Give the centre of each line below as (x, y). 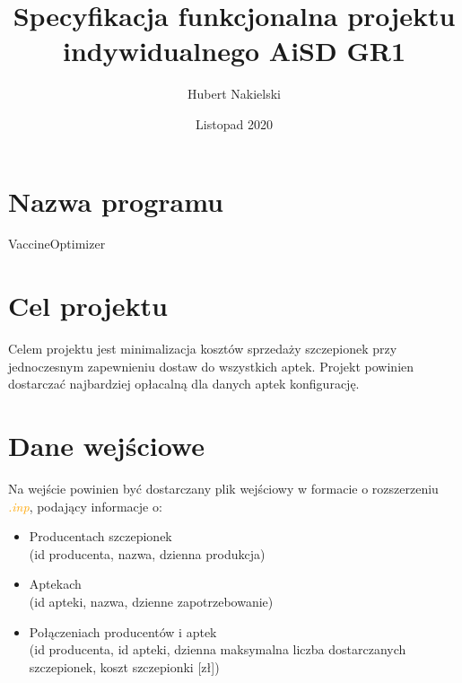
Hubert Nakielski (234, 94)
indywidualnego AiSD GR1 (234, 51)
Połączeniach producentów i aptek (123, 631)
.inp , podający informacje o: (85, 506)
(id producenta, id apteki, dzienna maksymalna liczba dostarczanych (218, 649)
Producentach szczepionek (100, 536)
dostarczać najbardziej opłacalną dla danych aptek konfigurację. (184, 384)
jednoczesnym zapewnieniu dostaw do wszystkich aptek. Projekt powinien (211, 366)
